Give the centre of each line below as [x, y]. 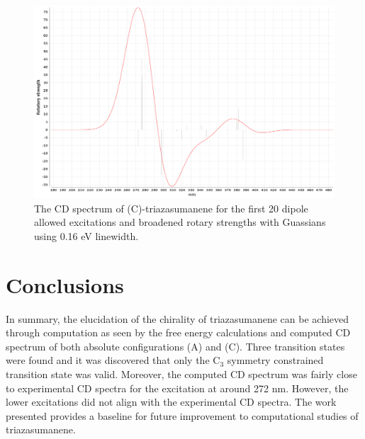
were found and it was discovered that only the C [113, 360]
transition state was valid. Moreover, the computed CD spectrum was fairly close [181, 374]
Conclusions [65, 284]
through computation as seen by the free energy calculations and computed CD [178, 332]
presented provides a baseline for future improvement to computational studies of [182, 415]
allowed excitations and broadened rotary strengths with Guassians [180, 222]
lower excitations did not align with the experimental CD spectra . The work [171, 402]
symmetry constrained [275, 360]
